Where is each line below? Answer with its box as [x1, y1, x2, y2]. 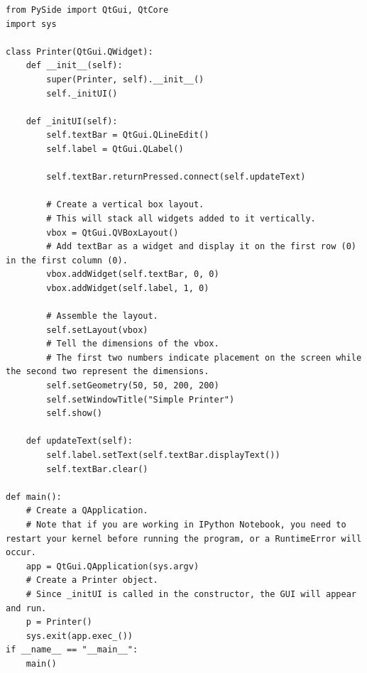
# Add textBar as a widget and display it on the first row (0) [46, 241, 356, 252]
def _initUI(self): [26, 116, 118, 126]
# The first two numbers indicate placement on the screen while [46, 352, 362, 363]
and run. [6, 603, 47, 613]
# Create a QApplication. [26, 505, 148, 516]
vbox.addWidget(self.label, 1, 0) [46, 283, 209, 293]
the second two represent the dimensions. [6, 366, 209, 377]
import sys [6, 18, 57, 29]
